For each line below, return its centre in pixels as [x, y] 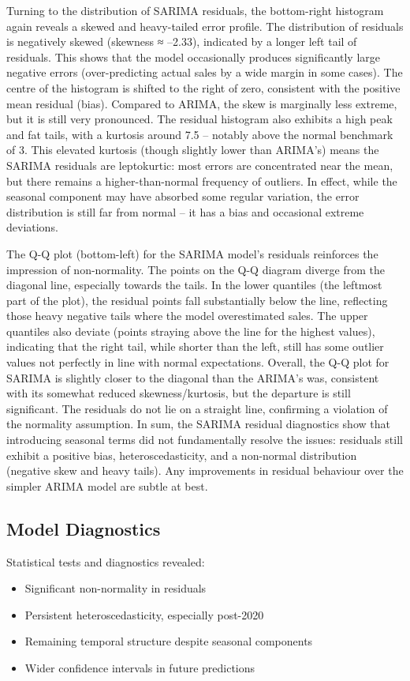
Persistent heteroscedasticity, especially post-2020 [144, 614]
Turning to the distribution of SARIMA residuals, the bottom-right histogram [195, 10]
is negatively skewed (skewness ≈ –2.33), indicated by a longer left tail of [182, 41]
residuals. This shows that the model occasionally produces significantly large [194, 56]
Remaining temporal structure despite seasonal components [169, 641]
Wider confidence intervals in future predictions [140, 667]
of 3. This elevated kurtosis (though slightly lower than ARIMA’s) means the [193, 150]
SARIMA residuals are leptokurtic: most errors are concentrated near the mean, [200, 165]
